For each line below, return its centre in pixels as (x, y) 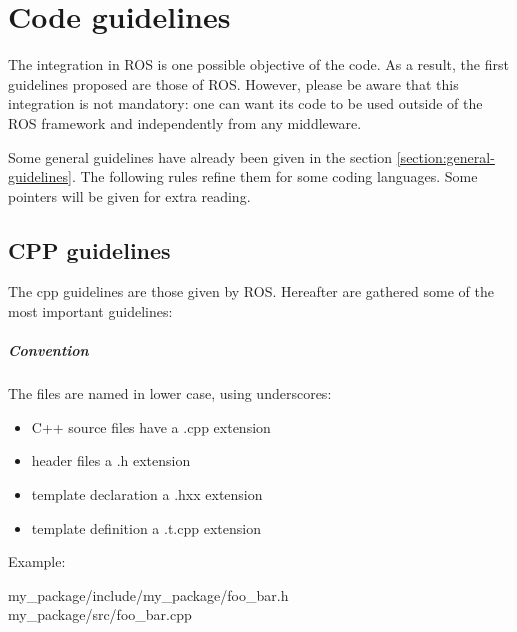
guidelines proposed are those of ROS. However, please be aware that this (233, 83)
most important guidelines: (90, 311)
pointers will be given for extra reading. (129, 195)
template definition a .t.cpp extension (146, 527)
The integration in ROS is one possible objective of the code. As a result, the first (258, 64)
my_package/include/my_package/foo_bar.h (148, 594)
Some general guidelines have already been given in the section (200, 156)
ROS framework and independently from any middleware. (185, 122)
